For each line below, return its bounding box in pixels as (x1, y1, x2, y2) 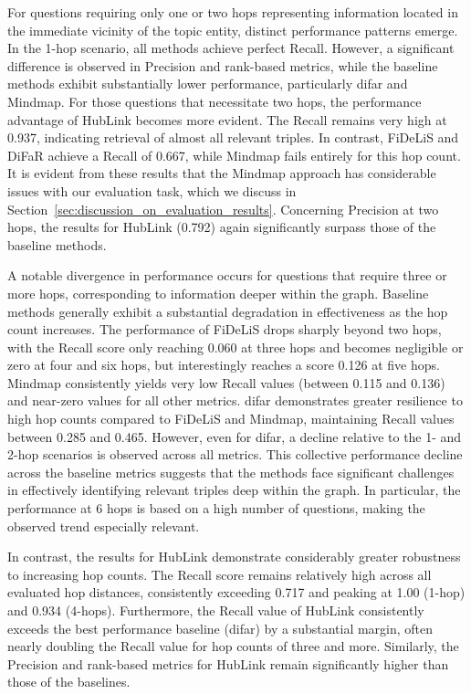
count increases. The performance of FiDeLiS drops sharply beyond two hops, (7, 320, 442, 339)
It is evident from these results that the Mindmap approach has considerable (7, 163, 436, 183)
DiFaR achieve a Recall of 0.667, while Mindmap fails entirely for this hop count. (7, 145, 461, 164)
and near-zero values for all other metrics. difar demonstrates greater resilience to (7, 391, 463, 410)
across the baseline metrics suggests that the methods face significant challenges (7, 462, 455, 481)
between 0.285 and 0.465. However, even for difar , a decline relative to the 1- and (7, 426, 462, 446)
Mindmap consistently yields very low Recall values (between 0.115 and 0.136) (7, 373, 445, 392)
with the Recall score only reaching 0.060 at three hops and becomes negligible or (7, 337, 464, 356)
